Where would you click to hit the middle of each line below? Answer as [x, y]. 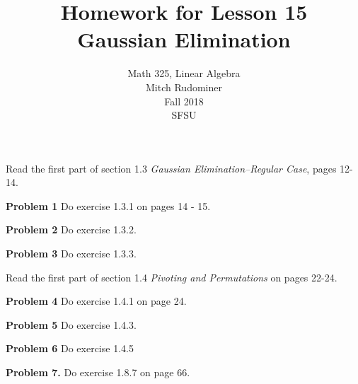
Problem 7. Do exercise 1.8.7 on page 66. [98, 372]
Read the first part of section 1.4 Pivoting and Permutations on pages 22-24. [172, 277]
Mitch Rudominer [184, 87]
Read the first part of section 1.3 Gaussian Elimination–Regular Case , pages [171, 168]
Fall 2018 [184, 101]
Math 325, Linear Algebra [184, 73]
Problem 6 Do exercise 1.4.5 [70, 348]
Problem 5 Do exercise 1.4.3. [71, 324]
